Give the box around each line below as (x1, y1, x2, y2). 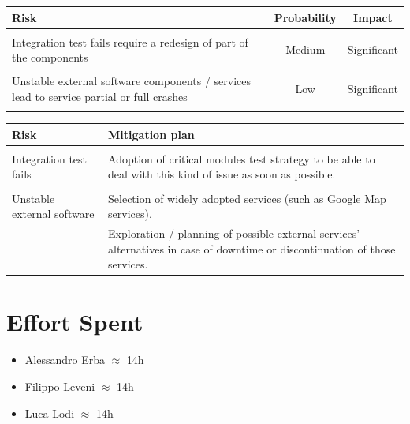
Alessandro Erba (24, 351, 105, 368)
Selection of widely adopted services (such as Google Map (108, 189, 386, 206)
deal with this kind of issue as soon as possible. (108, 166, 336, 182)
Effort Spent (6, 306, 143, 338)
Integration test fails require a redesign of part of (12, 33, 248, 50)
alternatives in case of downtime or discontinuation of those (108, 240, 396, 257)
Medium (285, 41, 326, 58)
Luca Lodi (24, 404, 75, 421)
